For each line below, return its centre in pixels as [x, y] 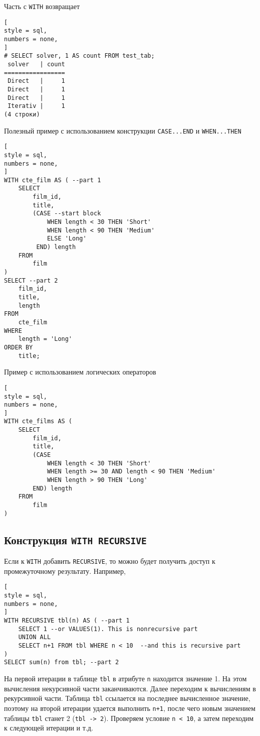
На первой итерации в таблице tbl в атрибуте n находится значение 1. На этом [125, 678]
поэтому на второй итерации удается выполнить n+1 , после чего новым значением [130, 708]
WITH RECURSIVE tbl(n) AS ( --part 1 [67, 621]
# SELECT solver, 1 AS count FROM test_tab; [79, 56]
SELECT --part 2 [31, 280]
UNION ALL [35, 637]
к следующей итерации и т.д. [49, 728]
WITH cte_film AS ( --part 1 [53, 180]
